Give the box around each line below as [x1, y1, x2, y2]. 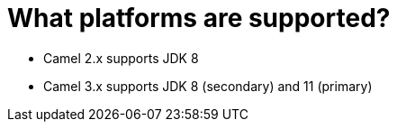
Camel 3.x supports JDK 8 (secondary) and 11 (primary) [43, 78, 373, 94]
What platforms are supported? [7, 3, 391, 33]
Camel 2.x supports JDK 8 [43, 50, 199, 66]
